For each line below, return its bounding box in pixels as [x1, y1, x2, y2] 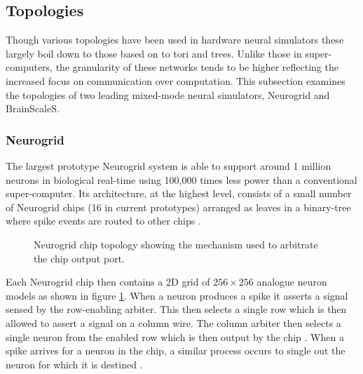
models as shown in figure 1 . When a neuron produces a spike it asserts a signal [6, 288, 348, 302]
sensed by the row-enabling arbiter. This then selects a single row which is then [6, 302, 347, 316]
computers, [6, 60, 53, 74]
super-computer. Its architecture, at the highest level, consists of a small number [6, 186, 352, 201]
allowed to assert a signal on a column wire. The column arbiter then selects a [6, 315, 341, 330]
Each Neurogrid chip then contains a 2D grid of [6, 274, 210, 289]
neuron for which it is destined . [6, 356, 143, 371]
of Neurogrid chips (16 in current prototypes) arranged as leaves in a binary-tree [6, 199, 351, 214]
